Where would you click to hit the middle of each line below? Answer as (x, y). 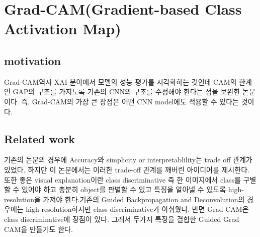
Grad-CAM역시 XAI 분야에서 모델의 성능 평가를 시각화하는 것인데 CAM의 (120, 81)
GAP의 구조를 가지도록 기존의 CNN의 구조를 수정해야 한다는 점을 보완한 (126, 92)
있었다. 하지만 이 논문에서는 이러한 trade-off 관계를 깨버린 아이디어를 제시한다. (127, 169)
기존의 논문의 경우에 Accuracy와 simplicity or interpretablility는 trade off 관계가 (128, 160)
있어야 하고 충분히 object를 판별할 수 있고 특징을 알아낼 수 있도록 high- (133, 189)
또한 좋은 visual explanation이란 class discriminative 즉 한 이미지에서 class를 (122, 179)
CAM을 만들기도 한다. (38, 229)
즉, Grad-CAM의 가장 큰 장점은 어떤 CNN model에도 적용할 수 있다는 (130, 101)
